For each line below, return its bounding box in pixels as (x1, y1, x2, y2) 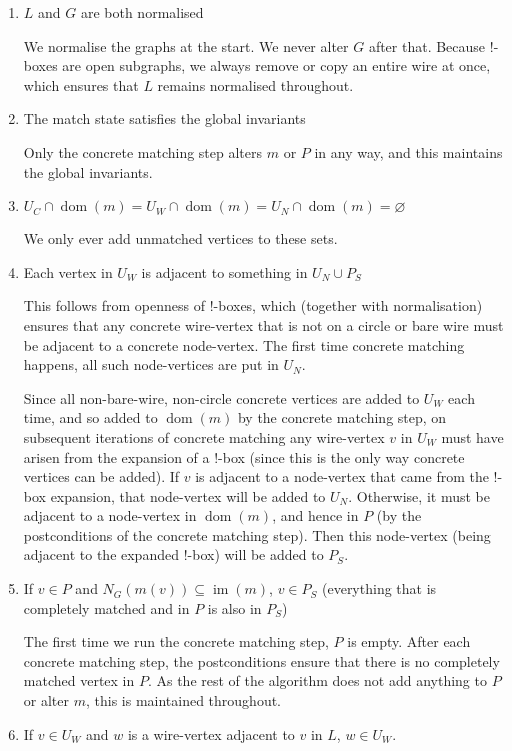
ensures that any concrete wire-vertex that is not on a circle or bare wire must (23, 314, 504, 335)
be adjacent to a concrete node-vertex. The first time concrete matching (23, 334, 465, 355)
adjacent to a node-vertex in (23, 505, 197, 526)
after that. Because (368, 35, 486, 56)
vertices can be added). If (23, 466, 180, 487)
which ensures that (23, 74, 139, 95)
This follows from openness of (23, 295, 205, 316)
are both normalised (80, 2, 204, 22)
